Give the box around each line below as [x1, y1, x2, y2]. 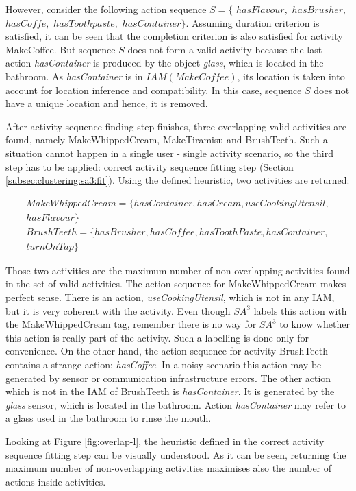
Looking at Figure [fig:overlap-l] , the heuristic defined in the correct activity [5, 433, 325, 448]
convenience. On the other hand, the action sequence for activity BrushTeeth [5, 344, 329, 358]
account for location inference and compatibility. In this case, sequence [5, 82, 302, 97]
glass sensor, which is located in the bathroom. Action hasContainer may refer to [5, 397, 346, 411]
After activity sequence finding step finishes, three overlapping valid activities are [5, 119, 346, 133]
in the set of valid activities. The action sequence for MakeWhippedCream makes [5, 276, 346, 291]
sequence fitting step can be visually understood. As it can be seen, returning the [5, 447, 346, 462]
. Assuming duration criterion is [186, 15, 320, 29]
